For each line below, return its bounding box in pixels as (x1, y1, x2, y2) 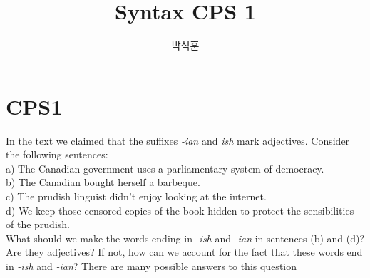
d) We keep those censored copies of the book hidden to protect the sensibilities (6, 202, 354, 217)
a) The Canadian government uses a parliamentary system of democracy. (6, 160, 324, 175)
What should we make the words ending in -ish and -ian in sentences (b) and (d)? (6, 230, 365, 245)
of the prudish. (6, 217, 70, 232)
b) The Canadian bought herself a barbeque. (6, 175, 200, 190)
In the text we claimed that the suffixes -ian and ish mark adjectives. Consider (6, 133, 350, 148)
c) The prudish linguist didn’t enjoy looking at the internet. (6, 189, 267, 204)
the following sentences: (6, 147, 108, 162)
